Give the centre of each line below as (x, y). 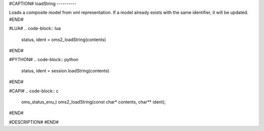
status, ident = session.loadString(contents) (65, 70)
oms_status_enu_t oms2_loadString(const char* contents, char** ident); (94, 102)
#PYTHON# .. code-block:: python (44, 60)
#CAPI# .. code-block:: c (34, 91)
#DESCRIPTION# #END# (34, 122)
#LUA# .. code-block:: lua (35, 28)
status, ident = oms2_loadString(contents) (64, 40)
